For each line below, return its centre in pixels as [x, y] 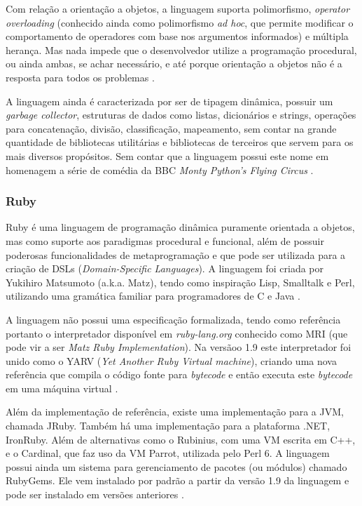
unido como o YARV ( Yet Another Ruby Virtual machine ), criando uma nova [171, 360]
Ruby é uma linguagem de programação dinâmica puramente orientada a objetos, [180, 227]
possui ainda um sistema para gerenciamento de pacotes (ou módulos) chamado [176, 466]
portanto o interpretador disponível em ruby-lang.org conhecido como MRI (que [177, 333]
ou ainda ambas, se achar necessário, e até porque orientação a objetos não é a [174, 64]
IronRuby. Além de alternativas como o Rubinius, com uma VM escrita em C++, [181, 439]
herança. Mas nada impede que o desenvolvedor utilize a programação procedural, [181, 49]
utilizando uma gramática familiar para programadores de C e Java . [153, 296]
